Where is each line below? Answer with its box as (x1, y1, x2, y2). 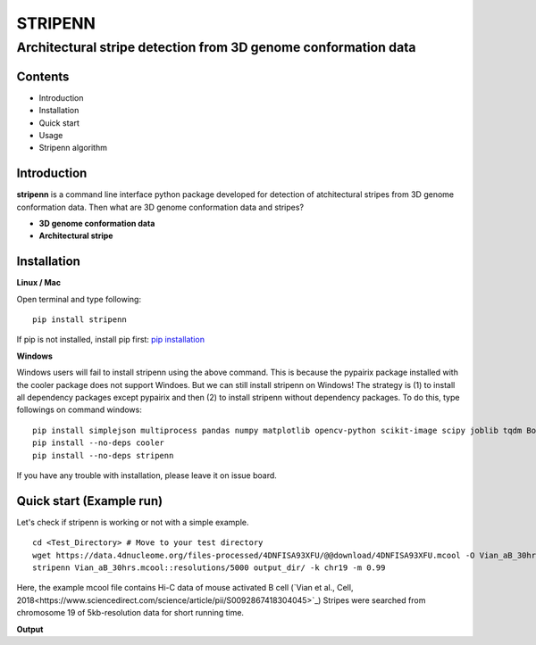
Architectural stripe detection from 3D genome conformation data (16, 39, 416, 55)
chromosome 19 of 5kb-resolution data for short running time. (16, 608, 245, 618)
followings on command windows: (16, 404, 142, 415)
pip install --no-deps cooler (32, 438, 165, 448)
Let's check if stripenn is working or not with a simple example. (16, 517, 249, 527)
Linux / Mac (16, 277, 62, 288)
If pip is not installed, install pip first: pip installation (16, 335, 205, 345)
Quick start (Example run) (16, 493, 163, 509)
